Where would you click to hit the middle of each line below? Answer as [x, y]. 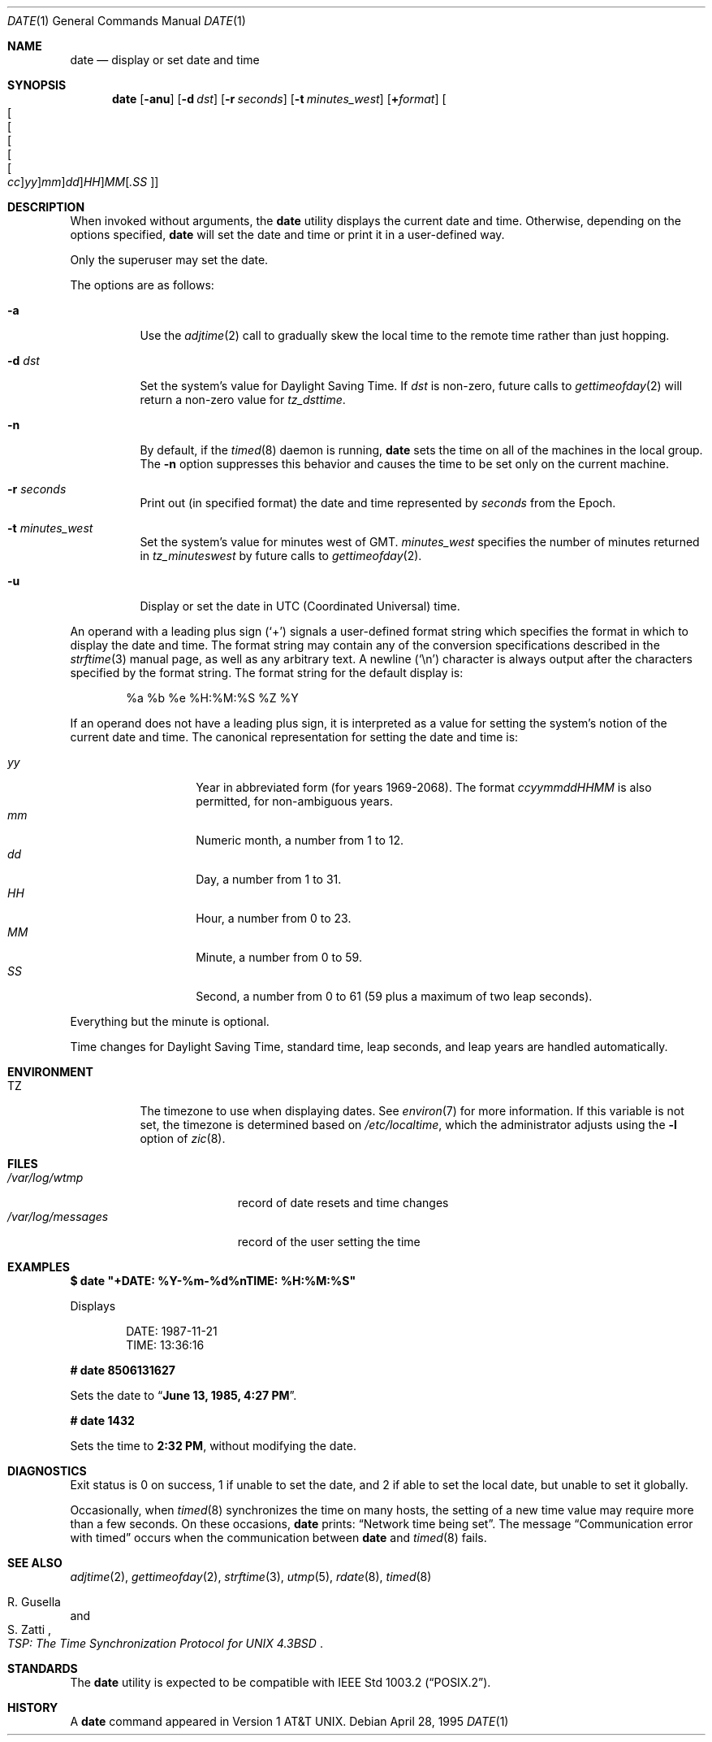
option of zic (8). [183, 1138]
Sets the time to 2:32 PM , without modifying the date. [213, 1446]
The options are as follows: [142, 285]
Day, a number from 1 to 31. [269, 879]
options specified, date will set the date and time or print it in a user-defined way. [287, 235]
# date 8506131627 [123, 1370]
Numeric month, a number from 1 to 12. [300, 840]
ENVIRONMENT [50, 1072]
